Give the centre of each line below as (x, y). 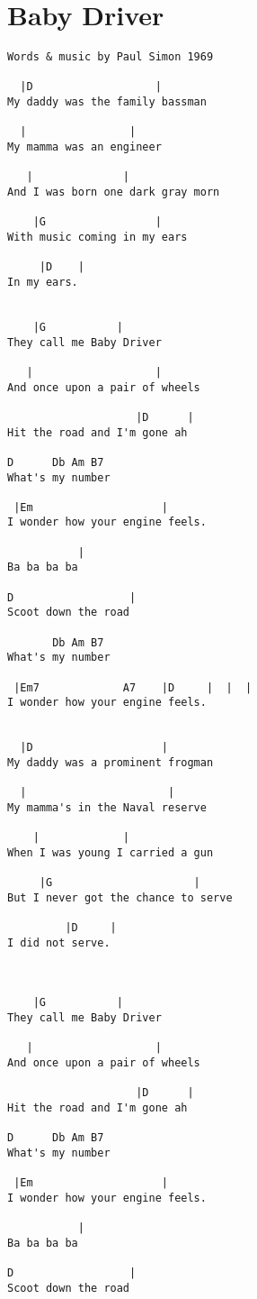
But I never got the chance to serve (120, 897)
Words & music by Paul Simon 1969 (111, 57)
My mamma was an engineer (84, 147)
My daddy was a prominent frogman (111, 762)
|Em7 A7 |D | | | (133, 687)
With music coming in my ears (97, 237)
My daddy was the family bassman (107, 102)
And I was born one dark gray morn (114, 192)
